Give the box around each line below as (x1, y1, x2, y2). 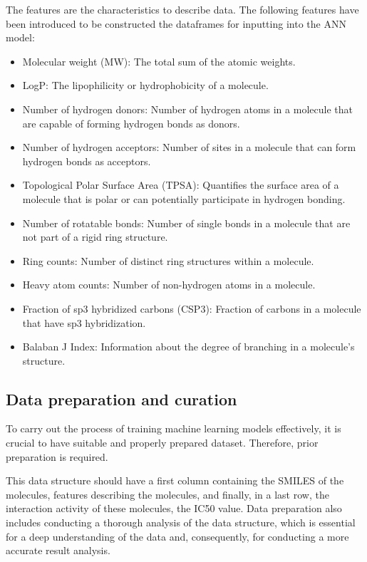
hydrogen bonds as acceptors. (22, 153, 151, 168)
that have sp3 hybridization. (22, 315, 146, 330)
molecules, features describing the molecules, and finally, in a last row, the (6, 486, 329, 501)
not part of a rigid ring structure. (22, 229, 168, 244)
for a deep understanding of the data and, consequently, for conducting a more (6, 529, 349, 543)
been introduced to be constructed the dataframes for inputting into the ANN (6, 16, 346, 31)
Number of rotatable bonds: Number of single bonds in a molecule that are (22, 215, 351, 230)
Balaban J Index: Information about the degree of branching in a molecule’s (22, 339, 355, 354)
